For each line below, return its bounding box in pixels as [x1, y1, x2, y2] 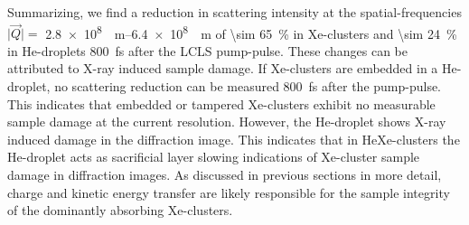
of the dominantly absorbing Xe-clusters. [7, 201, 233, 220]
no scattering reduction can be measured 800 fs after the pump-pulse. [54, 77, 442, 96]
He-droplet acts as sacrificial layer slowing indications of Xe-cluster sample [7, 147, 420, 166]
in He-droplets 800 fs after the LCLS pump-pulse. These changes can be [7, 41, 408, 60]
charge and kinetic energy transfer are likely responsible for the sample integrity [7, 183, 450, 202]
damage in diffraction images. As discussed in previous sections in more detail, [7, 165, 442, 183]
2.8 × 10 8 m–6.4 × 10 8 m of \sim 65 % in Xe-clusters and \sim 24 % [45, 21, 457, 42]
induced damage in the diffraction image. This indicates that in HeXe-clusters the [7, 129, 460, 148]
